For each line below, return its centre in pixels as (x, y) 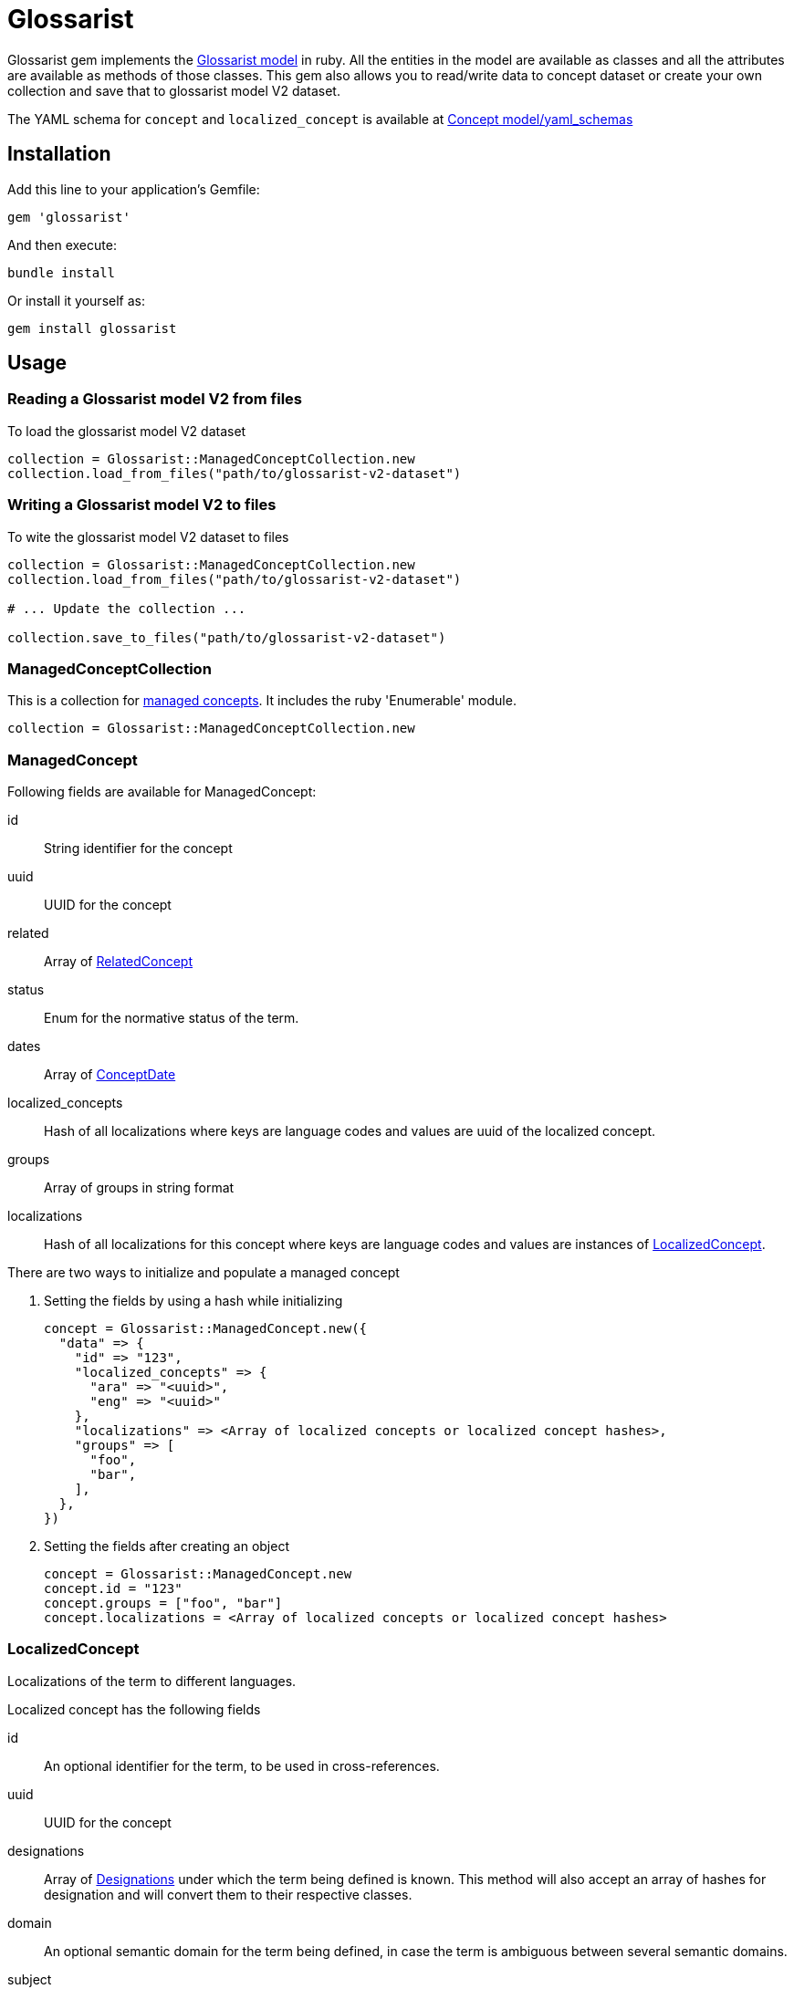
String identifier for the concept (138, 849)
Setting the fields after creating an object (167, 1546)
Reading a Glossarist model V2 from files (155, 399)
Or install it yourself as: (76, 300)
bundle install (62, 272)
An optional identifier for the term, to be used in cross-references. (242, 1765)
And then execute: (62, 245)
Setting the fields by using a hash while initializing (193, 1301)
